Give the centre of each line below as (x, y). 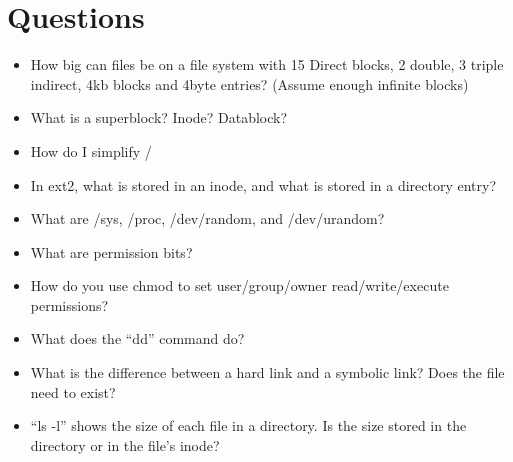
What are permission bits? (111, 251)
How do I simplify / (91, 150)
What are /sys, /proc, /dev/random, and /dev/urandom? (207, 218)
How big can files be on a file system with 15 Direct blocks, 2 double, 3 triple (267, 64)
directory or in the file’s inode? (125, 444)
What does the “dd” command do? (137, 338)
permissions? (69, 304)
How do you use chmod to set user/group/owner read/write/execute (239, 285)
